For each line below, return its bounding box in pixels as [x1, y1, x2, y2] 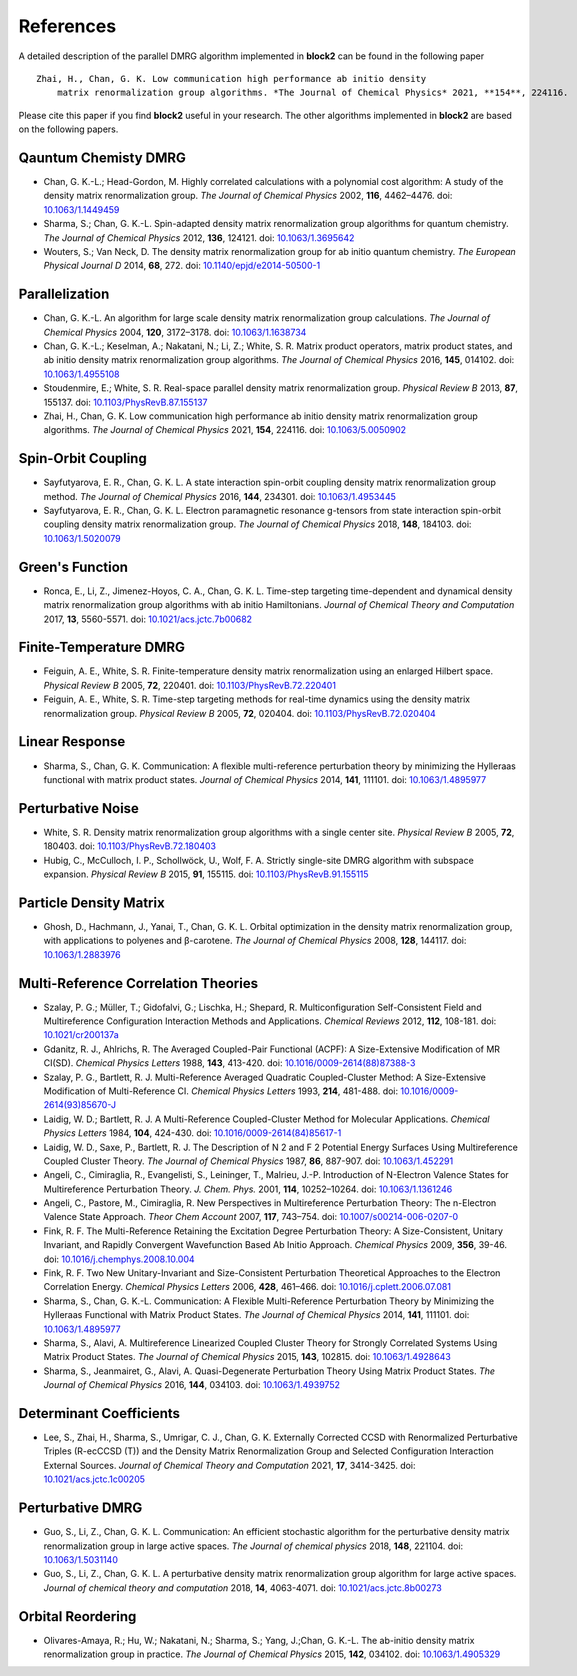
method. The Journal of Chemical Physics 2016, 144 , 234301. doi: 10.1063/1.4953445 [43, 490, 397, 502]
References [18, 15, 117, 37]
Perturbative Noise [18, 800, 140, 817]
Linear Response [18, 733, 126, 750]
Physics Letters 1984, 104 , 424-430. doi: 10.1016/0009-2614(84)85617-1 [43, 1127, 342, 1139]
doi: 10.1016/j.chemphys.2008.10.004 [43, 1253, 195, 1265]
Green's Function [18, 558, 129, 575]
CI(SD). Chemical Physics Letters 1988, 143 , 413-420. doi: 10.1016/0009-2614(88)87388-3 [43, 1057, 416, 1069]
